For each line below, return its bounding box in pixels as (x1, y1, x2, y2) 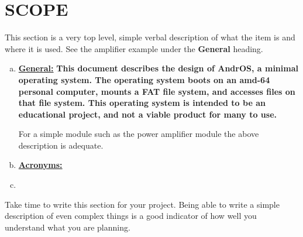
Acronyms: (18, 159, 63, 171)
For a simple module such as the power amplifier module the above (18, 128, 259, 140)
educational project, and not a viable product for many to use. (18, 108, 277, 120)
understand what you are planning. (5, 221, 130, 233)
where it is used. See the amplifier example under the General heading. (5, 42, 263, 54)
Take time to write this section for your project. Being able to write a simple (5, 198, 280, 210)
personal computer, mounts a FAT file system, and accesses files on (18, 85, 295, 97)
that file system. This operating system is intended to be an (18, 97, 266, 109)
